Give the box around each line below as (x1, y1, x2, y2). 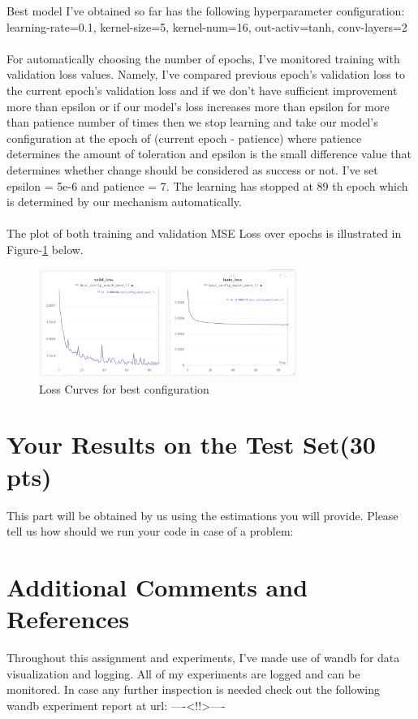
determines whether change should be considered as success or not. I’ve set (6, 161, 378, 178)
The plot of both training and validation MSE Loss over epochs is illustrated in (6, 225, 402, 242)
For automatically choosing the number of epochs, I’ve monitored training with (6, 50, 400, 67)
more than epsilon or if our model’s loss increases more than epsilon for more (6, 97, 390, 114)
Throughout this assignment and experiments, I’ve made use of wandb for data (6, 649, 400, 666)
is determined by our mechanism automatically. (6, 193, 242, 210)
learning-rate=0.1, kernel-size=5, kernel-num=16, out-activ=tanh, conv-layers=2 (6, 18, 407, 35)
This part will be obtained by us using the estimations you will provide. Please (6, 506, 399, 523)
